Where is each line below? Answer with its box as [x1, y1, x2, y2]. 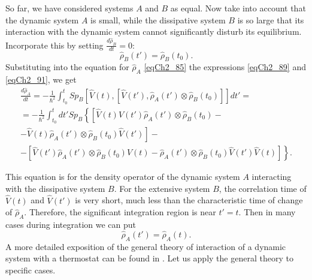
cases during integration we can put [5, 218, 137, 230]
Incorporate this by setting [5, 38, 104, 51]
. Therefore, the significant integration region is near [24, 206, 216, 218]
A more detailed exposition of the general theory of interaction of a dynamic [5, 240, 286, 252]
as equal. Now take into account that [170, 2, 306, 14]
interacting [252, 170, 292, 183]
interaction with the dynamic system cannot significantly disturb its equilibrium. [5, 25, 302, 38]
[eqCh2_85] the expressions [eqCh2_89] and [144, 61, 306, 73]
